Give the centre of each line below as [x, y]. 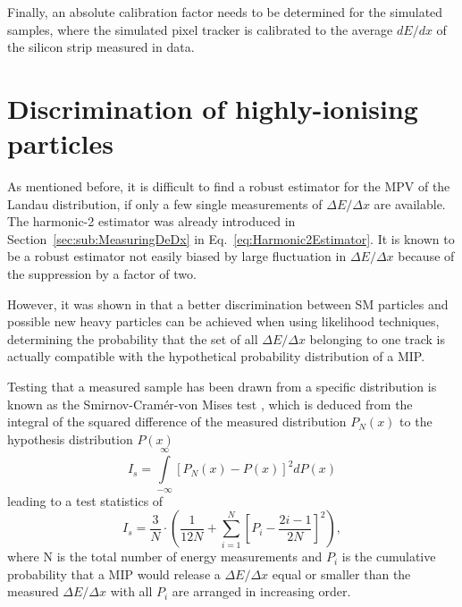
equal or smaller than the [341, 573]
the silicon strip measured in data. [101, 47]
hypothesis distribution [70, 438]
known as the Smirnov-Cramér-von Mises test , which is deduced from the [210, 404]
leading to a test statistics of [85, 500]
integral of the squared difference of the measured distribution [177, 422]
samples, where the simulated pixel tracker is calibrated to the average [200, 29]
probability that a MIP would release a [114, 573]
